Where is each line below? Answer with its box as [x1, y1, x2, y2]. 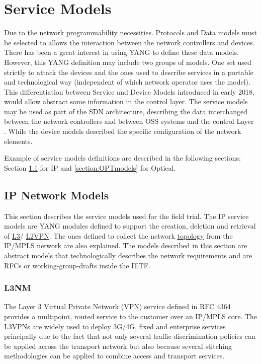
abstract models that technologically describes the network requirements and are [4, 250, 252, 261]
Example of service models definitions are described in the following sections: [4, 153, 241, 163]
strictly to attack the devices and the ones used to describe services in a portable [4, 66, 253, 77]
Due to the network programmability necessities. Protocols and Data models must [4, 27, 257, 38]
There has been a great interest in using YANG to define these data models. [4, 47, 239, 57]
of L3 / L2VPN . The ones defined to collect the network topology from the [4, 230, 233, 241]
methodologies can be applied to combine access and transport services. [4, 350, 225, 361]
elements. [4, 135, 33, 146]
